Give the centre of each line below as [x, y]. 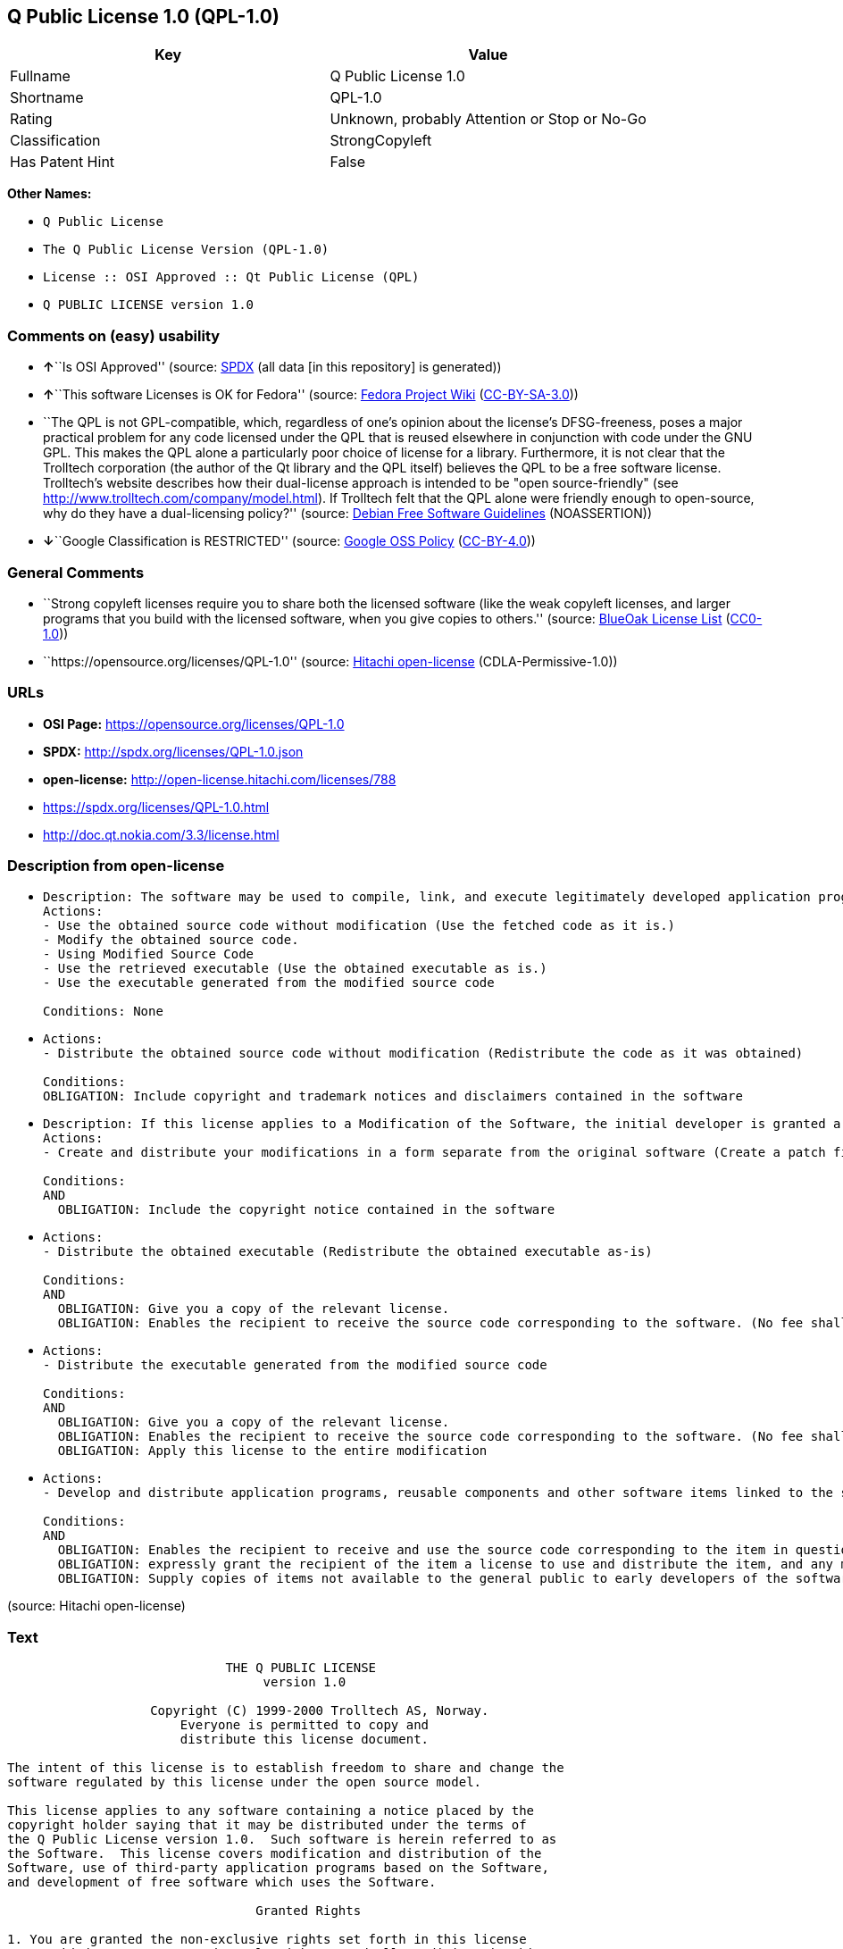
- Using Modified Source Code [149, 954]
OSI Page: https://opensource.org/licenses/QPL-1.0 [194, 724]
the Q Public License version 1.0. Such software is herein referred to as [282, 1840]
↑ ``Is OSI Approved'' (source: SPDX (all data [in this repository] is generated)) [272, 367]
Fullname [40, 76]
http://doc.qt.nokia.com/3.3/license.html [161, 834]
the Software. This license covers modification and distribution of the [275, 1854]
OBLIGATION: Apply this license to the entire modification [272, 1451]
